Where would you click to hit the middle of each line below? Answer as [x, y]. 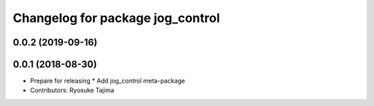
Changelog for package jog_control [116, 18]
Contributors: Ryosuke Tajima [72, 90]
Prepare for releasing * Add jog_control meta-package [108, 81]
